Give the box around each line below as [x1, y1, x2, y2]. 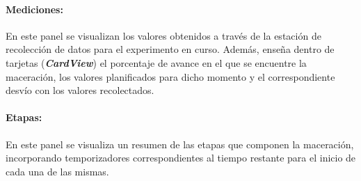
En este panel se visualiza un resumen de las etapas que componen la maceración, [6, 136, 354, 151]
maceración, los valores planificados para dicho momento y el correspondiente [6, 69, 335, 84]
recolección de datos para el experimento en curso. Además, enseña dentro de [6, 42, 335, 56]
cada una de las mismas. [6, 164, 109, 178]
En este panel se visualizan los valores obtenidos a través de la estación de [6, 28, 321, 42]
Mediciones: [6, 1, 63, 16]
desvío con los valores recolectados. [6, 83, 154, 97]
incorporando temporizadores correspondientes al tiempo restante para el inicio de [6, 150, 356, 165]
